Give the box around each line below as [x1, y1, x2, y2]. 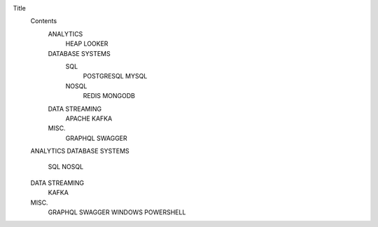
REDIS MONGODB [83, 92, 136, 100]
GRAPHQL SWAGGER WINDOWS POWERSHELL [48, 208, 186, 216]
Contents [30, 17, 57, 25]
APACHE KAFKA [65, 114, 113, 123]
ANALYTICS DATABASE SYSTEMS [30, 147, 129, 156]
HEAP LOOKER [65, 39, 108, 48]
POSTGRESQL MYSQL [83, 72, 148, 81]
